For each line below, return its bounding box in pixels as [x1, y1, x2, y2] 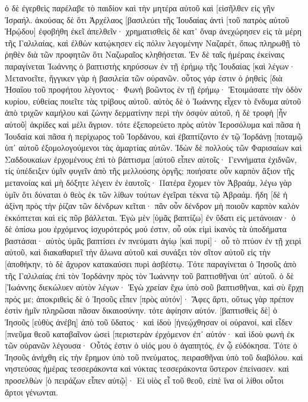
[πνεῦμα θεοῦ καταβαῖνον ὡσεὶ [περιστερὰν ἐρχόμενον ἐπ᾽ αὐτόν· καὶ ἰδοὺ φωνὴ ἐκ [5, 327, 295, 340]
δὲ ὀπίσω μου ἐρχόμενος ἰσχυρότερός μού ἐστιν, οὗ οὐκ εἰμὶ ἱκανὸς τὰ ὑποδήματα [5, 223, 287, 235]
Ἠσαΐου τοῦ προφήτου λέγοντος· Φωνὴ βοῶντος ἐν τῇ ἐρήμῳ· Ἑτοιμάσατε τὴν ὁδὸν [5, 83, 302, 96]
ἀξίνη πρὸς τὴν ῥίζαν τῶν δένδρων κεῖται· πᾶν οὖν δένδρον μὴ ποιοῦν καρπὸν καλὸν [5, 200, 300, 212]
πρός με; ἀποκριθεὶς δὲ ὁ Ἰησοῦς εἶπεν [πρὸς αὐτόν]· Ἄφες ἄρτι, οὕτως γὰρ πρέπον [5, 292, 294, 305]
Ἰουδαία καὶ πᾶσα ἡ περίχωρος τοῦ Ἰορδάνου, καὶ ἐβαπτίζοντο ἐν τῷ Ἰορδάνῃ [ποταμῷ [5, 129, 303, 142]
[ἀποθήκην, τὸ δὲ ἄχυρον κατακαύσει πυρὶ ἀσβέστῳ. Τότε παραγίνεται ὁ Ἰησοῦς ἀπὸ [5, 258, 297, 270]
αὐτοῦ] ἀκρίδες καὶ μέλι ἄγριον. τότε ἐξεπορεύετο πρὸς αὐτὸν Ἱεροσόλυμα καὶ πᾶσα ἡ [5, 118, 301, 130]
